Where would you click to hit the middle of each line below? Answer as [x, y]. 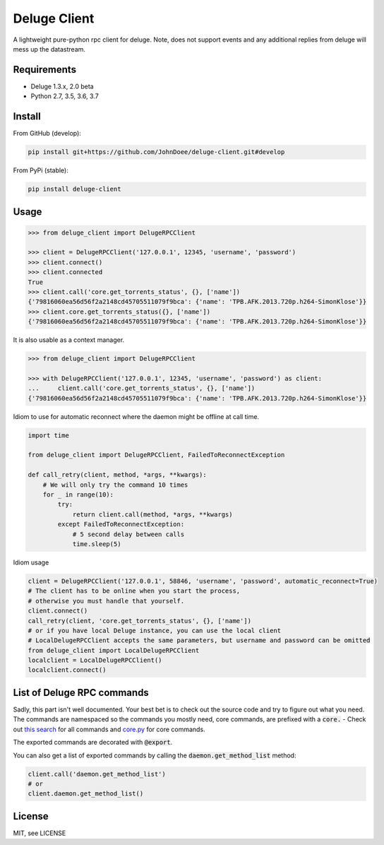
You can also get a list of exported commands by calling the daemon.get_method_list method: [155, 755]
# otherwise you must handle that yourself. [106, 601]
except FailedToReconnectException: [121, 524]
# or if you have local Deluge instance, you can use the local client [155, 630]
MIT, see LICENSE [40, 833]
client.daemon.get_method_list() [86, 794]
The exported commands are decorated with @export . [93, 743]
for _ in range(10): [78, 495]
